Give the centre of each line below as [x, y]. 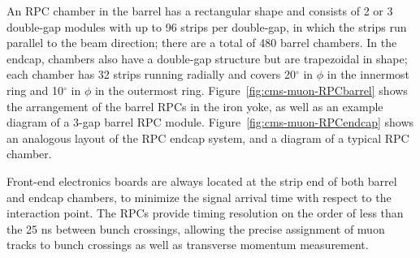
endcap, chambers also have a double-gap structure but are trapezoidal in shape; [207, 58]
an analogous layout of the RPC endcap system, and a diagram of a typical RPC [208, 138]
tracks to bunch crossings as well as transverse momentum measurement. [188, 245]
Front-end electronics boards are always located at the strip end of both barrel [202, 181]
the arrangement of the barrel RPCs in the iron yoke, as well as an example [195, 106]
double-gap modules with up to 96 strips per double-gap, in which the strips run [207, 26]
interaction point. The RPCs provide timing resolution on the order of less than [205, 213]
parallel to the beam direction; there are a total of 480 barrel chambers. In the [202, 43]
